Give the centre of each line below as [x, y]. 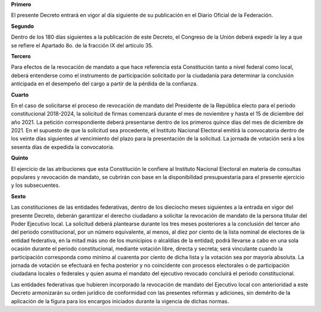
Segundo [23, 26]
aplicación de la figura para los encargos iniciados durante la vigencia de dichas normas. [120, 301]
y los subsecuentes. [36, 185]
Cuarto [20, 94]
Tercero [21, 56]
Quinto [20, 158]
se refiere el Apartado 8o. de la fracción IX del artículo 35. [82, 45]
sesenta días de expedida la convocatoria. [63, 147]
